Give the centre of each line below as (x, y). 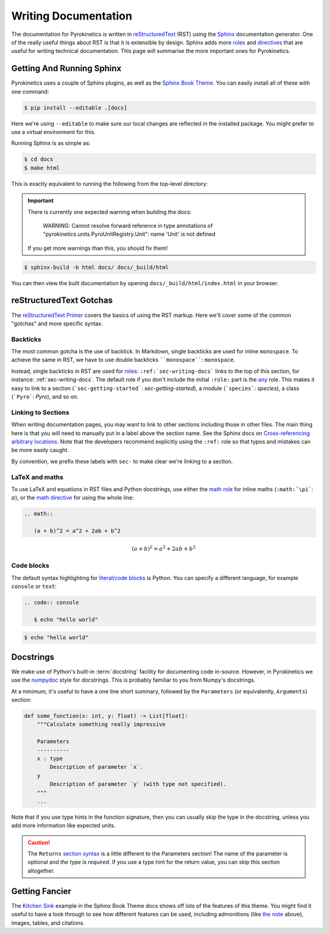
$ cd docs (39, 159)
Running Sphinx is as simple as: (51, 143)
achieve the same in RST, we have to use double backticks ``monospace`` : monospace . (123, 360)
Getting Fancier (41, 891)
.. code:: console (51, 602)
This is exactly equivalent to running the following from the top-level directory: (110, 183)
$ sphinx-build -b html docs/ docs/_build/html (96, 267)
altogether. (41, 871)
